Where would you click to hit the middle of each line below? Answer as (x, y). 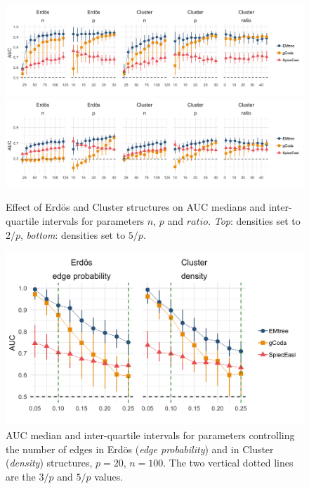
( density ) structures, (49, 463)
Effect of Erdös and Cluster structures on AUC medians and (136, 207)
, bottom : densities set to (73, 234)
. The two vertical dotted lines (228, 463)
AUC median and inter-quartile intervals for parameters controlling (150, 435)
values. (109, 476)
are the (21, 476)
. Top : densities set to (254, 221)
